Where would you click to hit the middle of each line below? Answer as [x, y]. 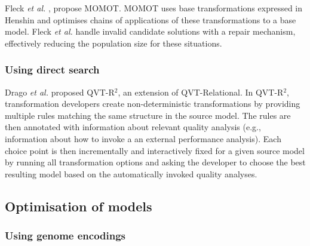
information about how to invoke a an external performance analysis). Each [143, 138]
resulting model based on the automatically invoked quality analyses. [131, 173]
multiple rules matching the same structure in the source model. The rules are [148, 115]
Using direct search [52, 70]
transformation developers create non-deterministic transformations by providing [153, 104]
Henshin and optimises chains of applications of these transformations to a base [151, 19]
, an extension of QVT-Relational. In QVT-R [201, 92]
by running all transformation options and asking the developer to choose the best [155, 162]
